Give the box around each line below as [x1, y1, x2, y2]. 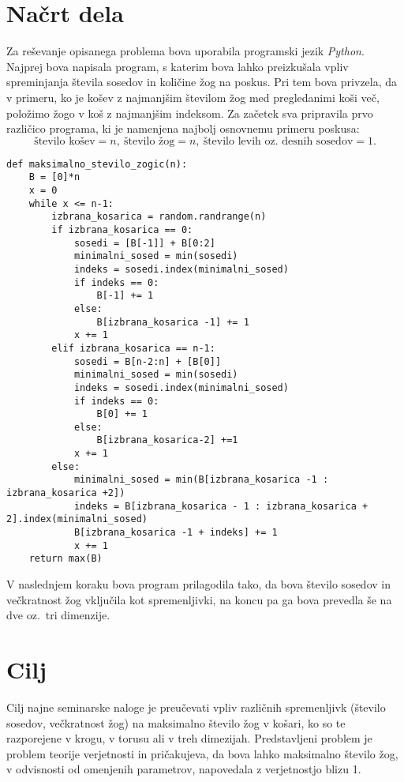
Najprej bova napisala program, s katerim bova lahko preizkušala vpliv [6, 58, 349, 74]
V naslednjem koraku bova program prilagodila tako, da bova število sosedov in [6, 576, 391, 592]
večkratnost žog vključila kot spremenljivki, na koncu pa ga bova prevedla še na [6, 591, 392, 607]
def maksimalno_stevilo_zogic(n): [6, 158, 188, 170]
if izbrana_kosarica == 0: [51, 224, 193, 235]
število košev [34, 135, 95, 147]
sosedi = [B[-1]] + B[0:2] [73, 237, 215, 249]
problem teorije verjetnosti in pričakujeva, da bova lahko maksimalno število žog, [6, 745, 398, 761]
